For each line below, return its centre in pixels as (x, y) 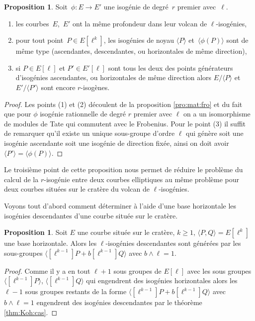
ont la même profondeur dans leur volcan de (140, 23)
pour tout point (40, 40)
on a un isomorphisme (217, 114)
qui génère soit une (215, 133)
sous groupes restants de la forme (76, 291)
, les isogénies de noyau (139, 40)
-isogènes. (95, 87)
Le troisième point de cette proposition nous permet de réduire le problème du (124, 169)
